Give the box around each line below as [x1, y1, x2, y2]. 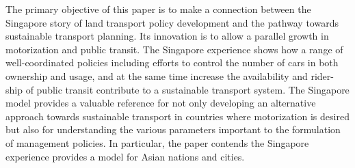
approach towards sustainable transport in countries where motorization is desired [5, 109, 350, 123]
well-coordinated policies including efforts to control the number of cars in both [5, 55, 339, 70]
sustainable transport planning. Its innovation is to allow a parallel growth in [5, 29, 329, 43]
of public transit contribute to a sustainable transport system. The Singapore [25, 82, 350, 96]
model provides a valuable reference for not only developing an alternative [5, 96, 316, 110]
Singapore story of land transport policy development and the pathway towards [5, 15, 339, 29]
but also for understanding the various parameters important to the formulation [5, 122, 341, 137]
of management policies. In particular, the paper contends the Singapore [5, 135, 309, 150]
